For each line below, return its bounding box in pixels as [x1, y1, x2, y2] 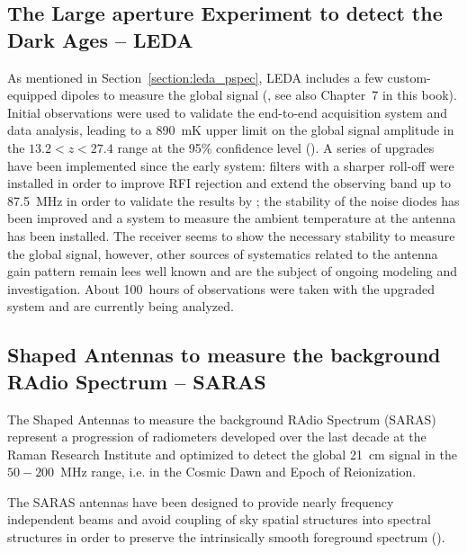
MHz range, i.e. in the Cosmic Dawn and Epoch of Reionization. [60, 462, 417, 481]
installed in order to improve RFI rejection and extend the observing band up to [7, 174, 452, 192]
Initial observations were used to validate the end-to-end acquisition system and [7, 103, 447, 121]
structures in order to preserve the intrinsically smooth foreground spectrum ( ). [7, 528, 445, 547]
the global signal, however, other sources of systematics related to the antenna [7, 244, 438, 263]
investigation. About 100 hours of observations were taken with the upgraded [7, 279, 435, 298]
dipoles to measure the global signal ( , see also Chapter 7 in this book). [60, 85, 457, 104]
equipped [7, 85, 58, 104]
